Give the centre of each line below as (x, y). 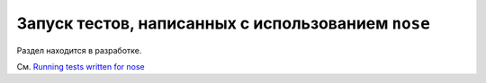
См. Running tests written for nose (81, 66)
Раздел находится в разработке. (79, 50)
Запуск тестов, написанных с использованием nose (224, 23)
